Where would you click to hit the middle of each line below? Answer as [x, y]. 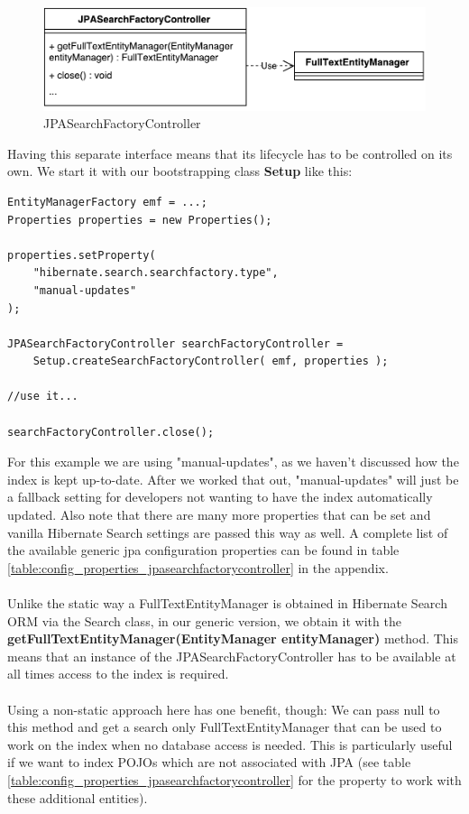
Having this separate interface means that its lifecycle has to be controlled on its [230, 153]
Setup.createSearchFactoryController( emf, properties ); [211, 361]
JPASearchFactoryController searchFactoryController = [175, 343]
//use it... [43, 397]
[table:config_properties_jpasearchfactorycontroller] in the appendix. [198, 567]
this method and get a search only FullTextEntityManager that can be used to [225, 727]
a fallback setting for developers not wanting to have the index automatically [220, 497]
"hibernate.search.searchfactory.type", [156, 273]
